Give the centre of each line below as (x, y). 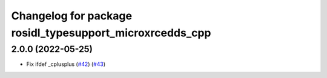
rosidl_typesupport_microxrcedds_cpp (111, 33)
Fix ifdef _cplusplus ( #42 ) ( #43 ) (66, 64)
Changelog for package (72, 16)
